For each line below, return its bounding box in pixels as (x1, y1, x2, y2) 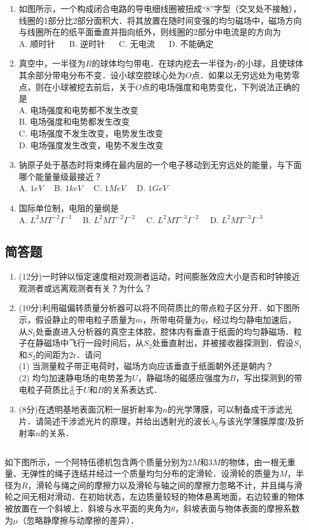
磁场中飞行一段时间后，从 (43, 337, 144, 349)
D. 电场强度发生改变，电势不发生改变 (18, 138, 164, 151)
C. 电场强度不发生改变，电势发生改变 (18, 126, 163, 139)
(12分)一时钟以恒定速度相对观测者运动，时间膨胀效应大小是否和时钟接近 (18, 270, 300, 283)
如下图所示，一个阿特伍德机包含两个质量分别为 (5, 455, 188, 468)
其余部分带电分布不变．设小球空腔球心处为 (18, 68, 185, 81)
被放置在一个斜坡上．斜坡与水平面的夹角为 (5, 502, 171, 515)
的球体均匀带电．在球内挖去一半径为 (92, 57, 234, 69)
